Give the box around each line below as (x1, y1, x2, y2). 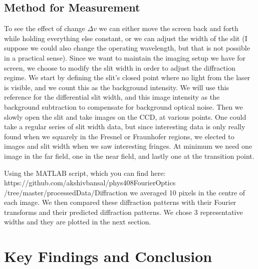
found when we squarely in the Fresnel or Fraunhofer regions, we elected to (4, 131, 234, 141)
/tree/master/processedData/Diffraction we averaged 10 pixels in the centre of (4, 187, 245, 197)
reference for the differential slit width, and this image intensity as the (4, 92, 220, 102)
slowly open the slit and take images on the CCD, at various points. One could (4, 111, 246, 122)
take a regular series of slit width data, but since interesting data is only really (4, 121, 245, 132)
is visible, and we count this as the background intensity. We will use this (4, 82, 229, 92)
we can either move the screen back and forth (99, 23, 238, 34)
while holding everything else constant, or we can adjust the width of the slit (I (4, 33, 247, 43)
